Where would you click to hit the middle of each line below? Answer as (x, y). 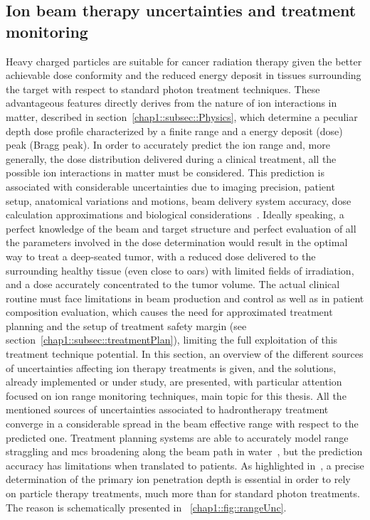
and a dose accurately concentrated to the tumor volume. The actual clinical (173, 284)
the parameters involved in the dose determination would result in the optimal (177, 242)
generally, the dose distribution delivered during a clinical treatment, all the (171, 158)
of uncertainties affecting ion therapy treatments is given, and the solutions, (171, 367)
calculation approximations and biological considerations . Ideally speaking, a (175, 214)
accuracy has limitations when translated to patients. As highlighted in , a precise (185, 465)
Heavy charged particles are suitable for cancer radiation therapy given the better (184, 61)
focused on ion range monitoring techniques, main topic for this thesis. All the (176, 395)
